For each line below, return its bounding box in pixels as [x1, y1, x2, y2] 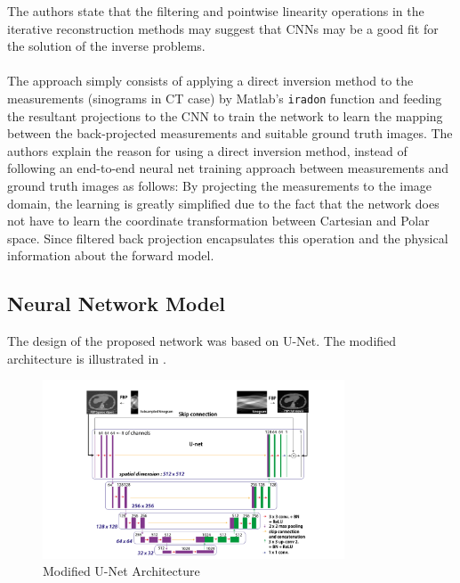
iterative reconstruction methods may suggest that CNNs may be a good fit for [7, 19, 439, 37]
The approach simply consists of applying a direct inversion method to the [7, 71, 414, 90]
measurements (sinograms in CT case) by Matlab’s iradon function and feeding [7, 88, 442, 107]
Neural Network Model [7, 290, 225, 317]
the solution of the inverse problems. [7, 37, 206, 55]
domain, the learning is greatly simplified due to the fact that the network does [7, 193, 440, 212]
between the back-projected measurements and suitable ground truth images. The [7, 124, 453, 143]
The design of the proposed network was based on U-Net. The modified [7, 332, 397, 350]
